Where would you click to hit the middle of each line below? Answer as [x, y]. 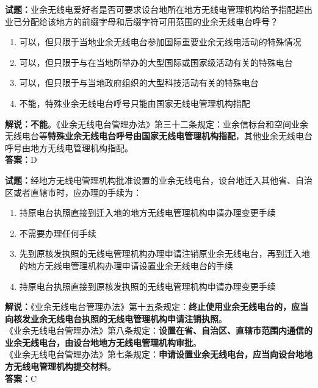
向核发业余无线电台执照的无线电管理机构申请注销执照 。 [116, 318]
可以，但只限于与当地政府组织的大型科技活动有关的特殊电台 [139, 83]
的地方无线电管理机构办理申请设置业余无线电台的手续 [126, 265]
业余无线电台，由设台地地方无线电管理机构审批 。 [103, 342]
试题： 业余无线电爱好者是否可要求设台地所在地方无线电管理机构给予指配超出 [159, 9]
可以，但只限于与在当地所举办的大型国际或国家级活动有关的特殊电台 [156, 62]
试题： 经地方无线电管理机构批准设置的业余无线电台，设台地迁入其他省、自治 [159, 180]
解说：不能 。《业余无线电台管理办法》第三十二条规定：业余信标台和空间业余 [157, 124]
